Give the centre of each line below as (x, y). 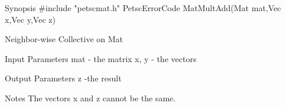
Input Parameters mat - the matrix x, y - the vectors (101, 58)
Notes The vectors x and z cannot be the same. (90, 98)
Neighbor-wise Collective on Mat (64, 39)
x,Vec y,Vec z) (30, 19)
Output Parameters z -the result (63, 78)
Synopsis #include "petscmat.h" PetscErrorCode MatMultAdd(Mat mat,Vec (143, 8)
